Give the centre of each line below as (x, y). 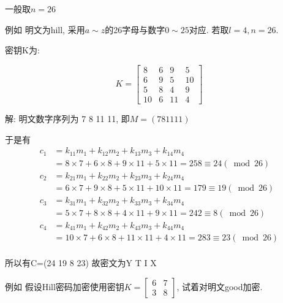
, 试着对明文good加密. (220, 286)
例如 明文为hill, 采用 (45, 29)
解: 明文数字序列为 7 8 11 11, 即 (67, 118)
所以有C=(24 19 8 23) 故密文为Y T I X (81, 263)
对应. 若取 (209, 29)
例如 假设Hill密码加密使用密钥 (65, 286)
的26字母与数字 (135, 29)
